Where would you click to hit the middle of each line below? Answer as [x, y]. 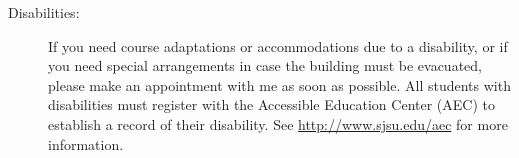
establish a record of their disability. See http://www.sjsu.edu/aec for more [278, 123]
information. [86, 143]
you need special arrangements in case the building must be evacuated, [265, 65]
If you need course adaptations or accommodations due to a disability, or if [278, 45]
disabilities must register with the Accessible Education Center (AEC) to [271, 104]
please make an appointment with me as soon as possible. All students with [279, 84]
